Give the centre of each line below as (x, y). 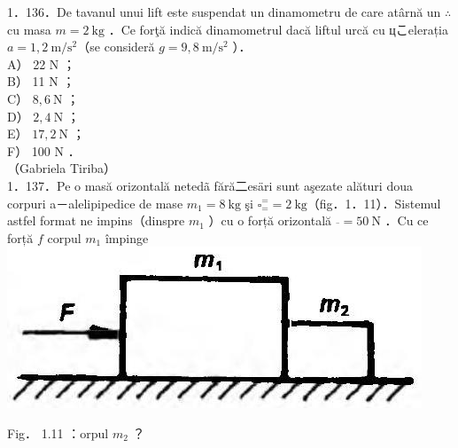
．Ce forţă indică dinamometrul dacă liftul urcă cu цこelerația (278, 29)
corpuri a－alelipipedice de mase (95, 203)
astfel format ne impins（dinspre (96, 220)
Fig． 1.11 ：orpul (58, 432)
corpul (64, 237)
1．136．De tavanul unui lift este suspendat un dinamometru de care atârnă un (224, 12)
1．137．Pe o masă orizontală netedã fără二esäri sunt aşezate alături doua (210, 185)
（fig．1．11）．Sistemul (374, 203)
